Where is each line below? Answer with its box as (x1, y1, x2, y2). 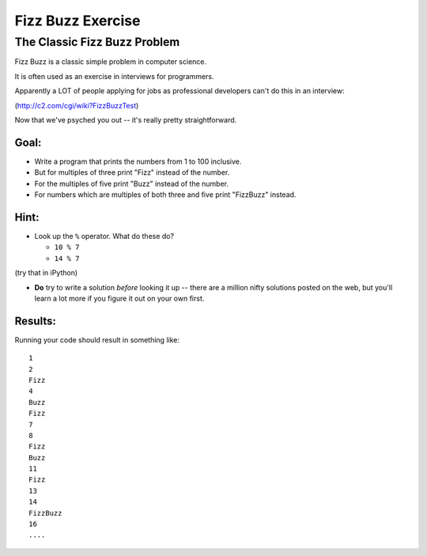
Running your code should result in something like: (14, 335, 179, 344)
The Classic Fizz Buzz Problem (14, 35, 180, 49)
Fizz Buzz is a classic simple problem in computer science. (14, 57, 207, 66)
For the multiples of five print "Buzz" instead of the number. (34, 179, 229, 188)
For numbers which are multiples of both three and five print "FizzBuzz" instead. (34, 190, 297, 199)
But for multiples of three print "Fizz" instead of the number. (34, 168, 230, 177)
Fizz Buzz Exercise (14, 12, 141, 29)
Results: (14, 314, 57, 327)
